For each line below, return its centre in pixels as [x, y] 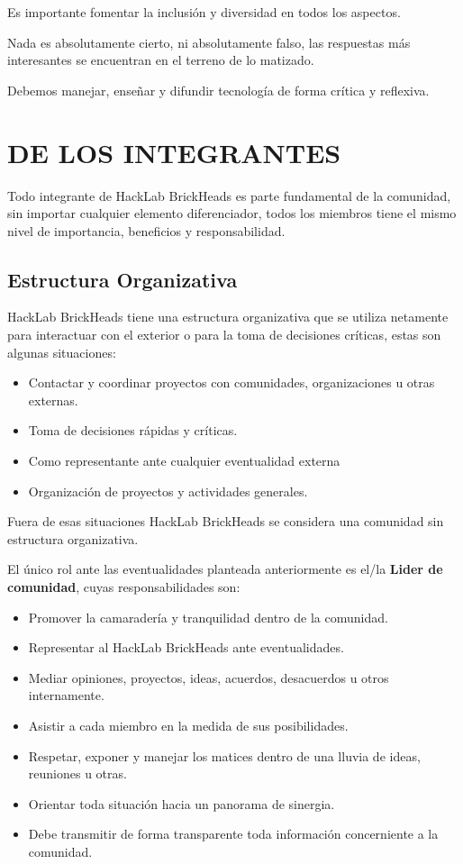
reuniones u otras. [77, 773]
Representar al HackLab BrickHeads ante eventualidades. [186, 647]
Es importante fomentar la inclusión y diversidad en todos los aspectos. [204, 12]
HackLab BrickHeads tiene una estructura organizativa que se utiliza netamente [228, 317]
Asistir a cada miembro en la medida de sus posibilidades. [188, 725]
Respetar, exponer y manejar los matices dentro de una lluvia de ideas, [224, 755]
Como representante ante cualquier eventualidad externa [184, 461]
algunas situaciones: [62, 352]
